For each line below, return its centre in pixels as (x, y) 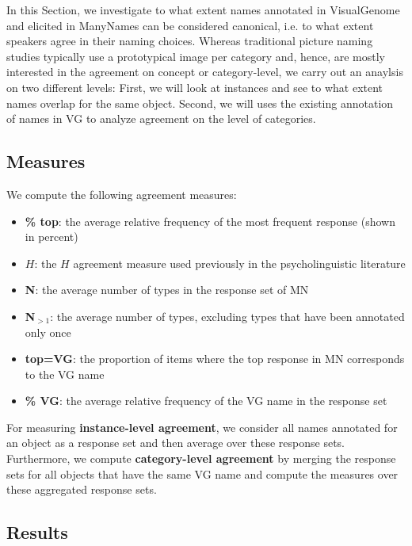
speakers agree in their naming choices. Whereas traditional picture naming (190, 41)
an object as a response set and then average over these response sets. (175, 443)
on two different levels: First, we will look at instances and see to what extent (195, 87)
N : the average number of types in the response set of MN (167, 290)
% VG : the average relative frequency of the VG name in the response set (206, 401)
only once (48, 332)
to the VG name (65, 374)
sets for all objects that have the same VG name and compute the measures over (202, 473)
